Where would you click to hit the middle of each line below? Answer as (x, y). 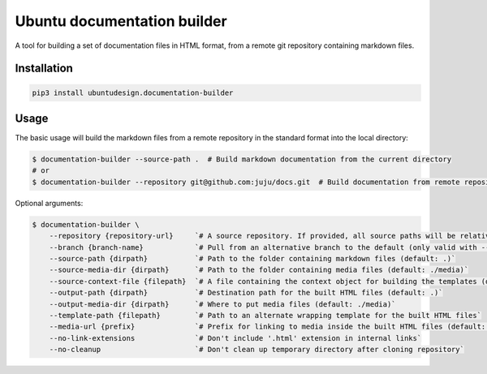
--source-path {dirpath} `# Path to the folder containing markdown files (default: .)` (252, 258)
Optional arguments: (49, 203)
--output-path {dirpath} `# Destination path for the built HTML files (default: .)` (246, 293)
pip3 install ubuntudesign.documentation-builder (133, 92)
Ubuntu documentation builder (121, 21)
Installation (44, 69)
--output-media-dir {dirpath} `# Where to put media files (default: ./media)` (223, 304)
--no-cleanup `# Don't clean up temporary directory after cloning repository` (256, 350)
